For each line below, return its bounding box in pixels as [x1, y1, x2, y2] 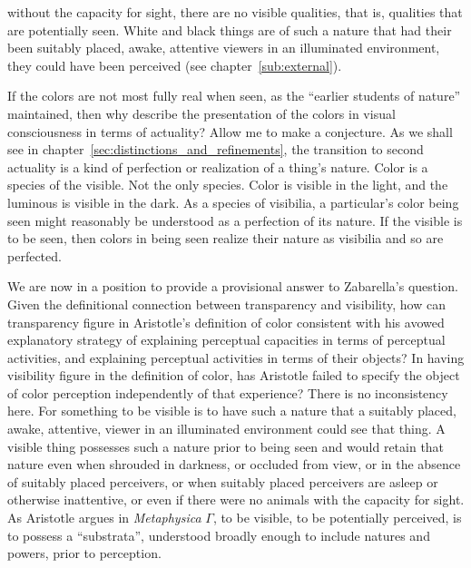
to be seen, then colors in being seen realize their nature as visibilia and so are [7, 229, 444, 248]
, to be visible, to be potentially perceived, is [212, 508, 462, 527]
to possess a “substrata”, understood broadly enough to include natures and [7, 525, 430, 544]
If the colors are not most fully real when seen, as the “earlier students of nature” [7, 86, 461, 105]
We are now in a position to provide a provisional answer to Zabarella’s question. [7, 277, 458, 296]
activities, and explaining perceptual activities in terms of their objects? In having [7, 348, 465, 367]
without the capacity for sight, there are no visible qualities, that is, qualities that [7, 3, 463, 21]
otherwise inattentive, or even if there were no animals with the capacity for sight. [7, 490, 465, 509]
